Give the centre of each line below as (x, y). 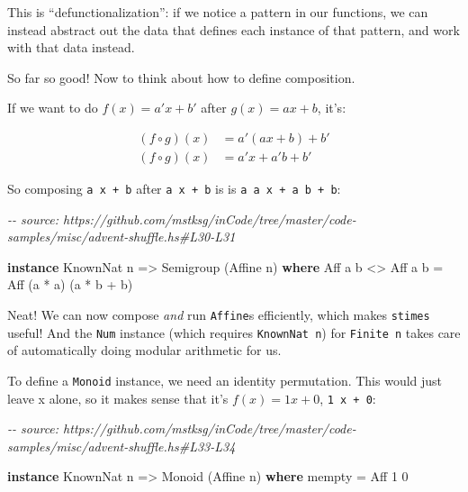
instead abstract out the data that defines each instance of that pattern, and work (234, 29)
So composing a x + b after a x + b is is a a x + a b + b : (174, 189)
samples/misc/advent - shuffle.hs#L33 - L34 (121, 446)
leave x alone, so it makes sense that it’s (118, 398)
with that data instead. (71, 47)
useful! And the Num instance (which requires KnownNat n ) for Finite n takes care (234, 332)
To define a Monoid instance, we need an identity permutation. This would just (225, 380)
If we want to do (53, 108)
